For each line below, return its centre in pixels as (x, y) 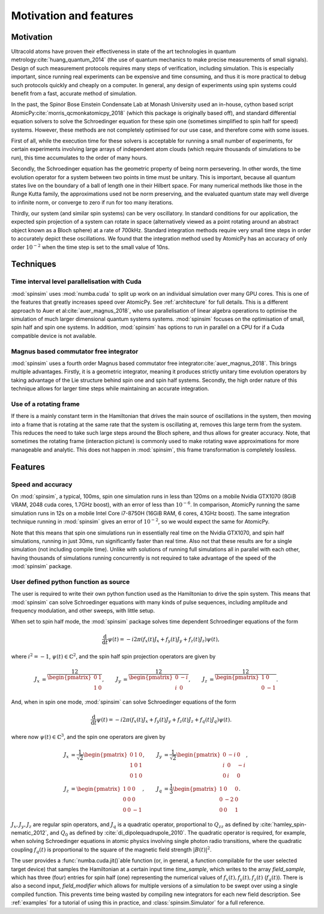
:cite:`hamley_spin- (283, 824)
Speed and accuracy (42, 484)
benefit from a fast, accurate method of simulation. (74, 94)
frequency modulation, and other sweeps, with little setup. (83, 610)
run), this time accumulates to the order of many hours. (79, 158)
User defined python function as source (70, 581)
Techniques (34, 264)
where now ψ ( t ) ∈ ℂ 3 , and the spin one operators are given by (88, 737)
